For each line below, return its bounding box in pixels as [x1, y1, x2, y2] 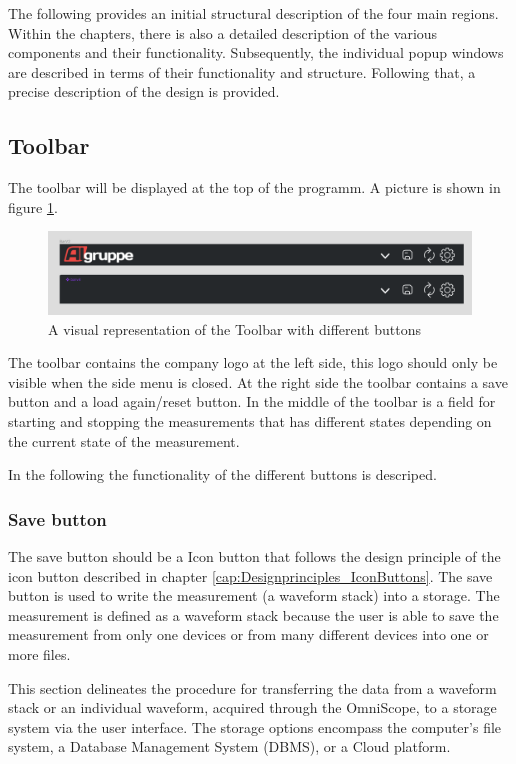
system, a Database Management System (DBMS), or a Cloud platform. [8, 736, 451, 757]
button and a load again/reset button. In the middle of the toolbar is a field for [8, 391, 496, 412]
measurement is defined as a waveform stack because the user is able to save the [8, 604, 499, 625]
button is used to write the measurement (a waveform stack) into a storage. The [8, 585, 500, 606]
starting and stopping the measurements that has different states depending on [8, 410, 492, 431]
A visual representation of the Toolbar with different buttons [48, 318, 421, 339]
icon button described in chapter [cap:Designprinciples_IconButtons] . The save [8, 565, 493, 586]
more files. [8, 643, 71, 664]
